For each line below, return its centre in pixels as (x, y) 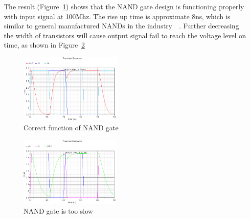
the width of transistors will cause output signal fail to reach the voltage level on (125, 35)
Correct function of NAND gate (71, 128)
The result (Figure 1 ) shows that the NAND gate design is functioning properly (124, 6)
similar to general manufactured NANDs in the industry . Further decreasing (122, 26)
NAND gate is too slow (58, 211)
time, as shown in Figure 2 (45, 45)
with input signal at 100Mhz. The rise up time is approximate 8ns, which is (117, 16)
